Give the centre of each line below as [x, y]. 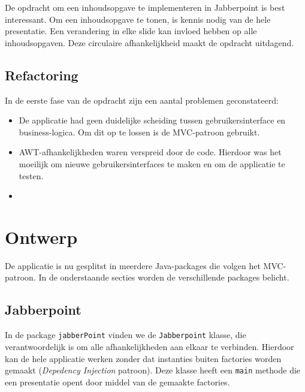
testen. [31, 175]
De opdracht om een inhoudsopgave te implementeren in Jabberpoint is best [145, 7]
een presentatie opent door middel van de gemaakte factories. [117, 382]
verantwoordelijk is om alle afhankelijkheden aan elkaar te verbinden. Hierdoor [150, 346]
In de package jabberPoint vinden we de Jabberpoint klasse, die [126, 335]
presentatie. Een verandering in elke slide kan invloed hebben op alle [131, 31]
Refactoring [42, 75]
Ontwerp [41, 236]
